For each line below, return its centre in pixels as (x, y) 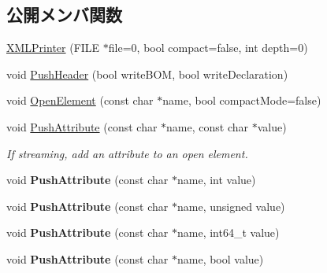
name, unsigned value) (231, 206)
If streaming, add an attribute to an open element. (127, 153)
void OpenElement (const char (80, 100)
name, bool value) (220, 258)
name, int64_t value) (228, 232)
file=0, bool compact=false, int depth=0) (208, 48)
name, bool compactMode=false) (242, 100)
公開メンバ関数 (64, 15)
